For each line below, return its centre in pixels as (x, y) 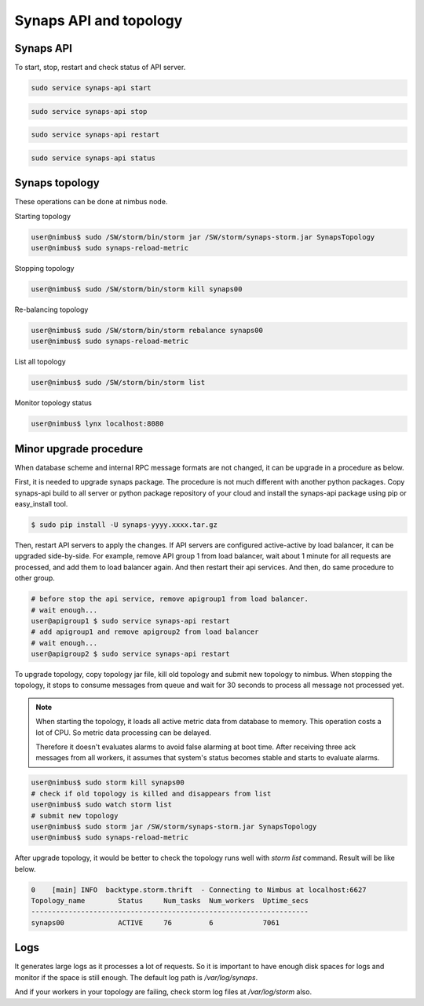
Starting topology (42, 216)
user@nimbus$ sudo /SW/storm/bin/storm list (118, 382)
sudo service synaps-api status (93, 158)
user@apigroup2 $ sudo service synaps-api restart (131, 654)
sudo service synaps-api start (91, 88)
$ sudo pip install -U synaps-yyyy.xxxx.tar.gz (124, 525)
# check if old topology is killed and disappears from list (151, 794)
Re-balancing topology (51, 309)
